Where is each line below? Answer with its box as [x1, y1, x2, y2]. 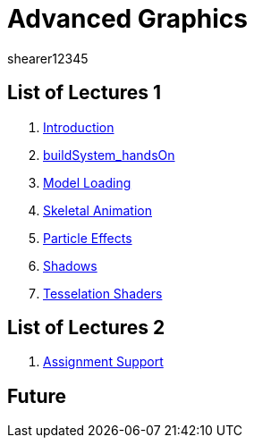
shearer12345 [7, 50, 89, 66]
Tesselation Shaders [43, 285, 163, 301]
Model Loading [43, 174, 131, 190]
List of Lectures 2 [7, 316, 165, 340]
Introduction [43, 119, 114, 135]
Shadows [43, 257, 97, 273]
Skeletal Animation [43, 202, 152, 218]
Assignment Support [43, 354, 164, 370]
